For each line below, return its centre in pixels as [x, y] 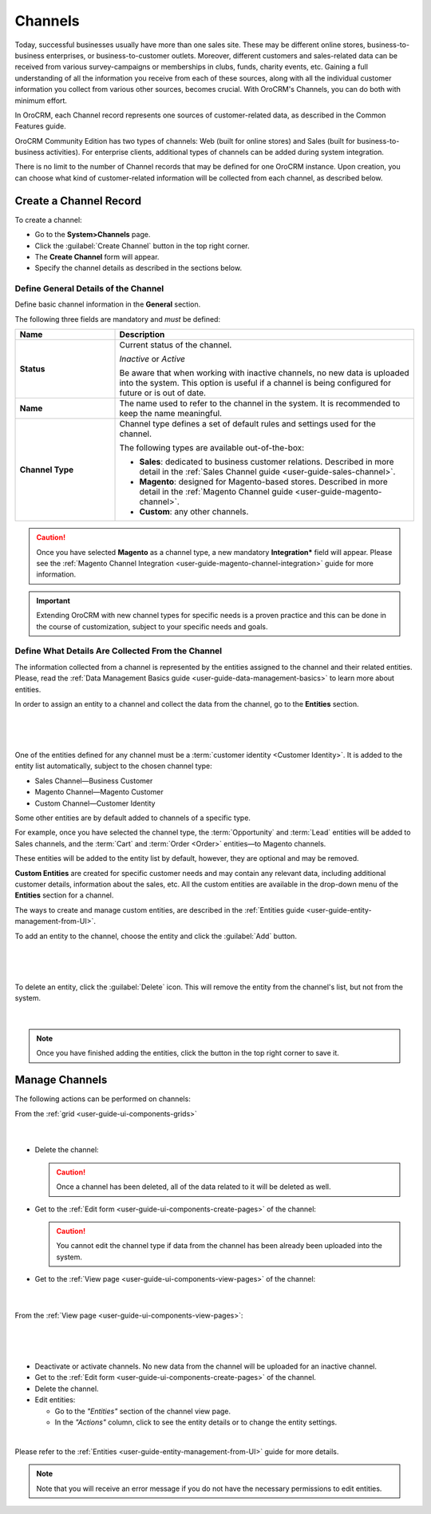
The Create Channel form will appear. [97, 256]
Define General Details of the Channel [89, 289]
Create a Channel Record [78, 201]
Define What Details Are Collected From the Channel [119, 651]
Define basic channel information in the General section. [108, 304]
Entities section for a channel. [64, 895]
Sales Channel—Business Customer [94, 781]
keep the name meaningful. [171, 414]
